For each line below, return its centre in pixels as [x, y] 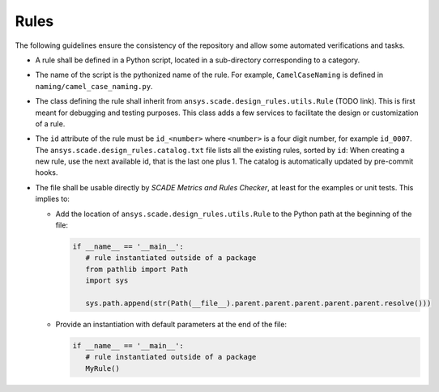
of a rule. [50, 124]
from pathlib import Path [137, 269]
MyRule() [103, 368]
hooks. [47, 173]
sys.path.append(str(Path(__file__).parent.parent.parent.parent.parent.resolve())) [258, 303]
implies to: [53, 199]
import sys [107, 281]
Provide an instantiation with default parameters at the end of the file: [171, 324]
